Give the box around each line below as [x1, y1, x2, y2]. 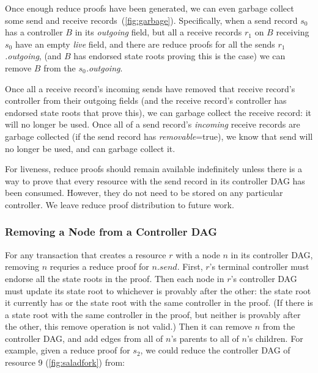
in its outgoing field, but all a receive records [75, 26, 242, 38]
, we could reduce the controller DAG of [140, 344, 290, 357]
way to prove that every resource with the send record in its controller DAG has [5, 174, 305, 187]
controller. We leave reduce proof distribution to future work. [5, 198, 234, 211]
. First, [177, 260, 203, 273]
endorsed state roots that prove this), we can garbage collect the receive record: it [5, 106, 312, 118]
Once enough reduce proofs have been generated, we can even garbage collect [5, 2, 294, 14]
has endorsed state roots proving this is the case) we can [73, 49, 286, 62]
